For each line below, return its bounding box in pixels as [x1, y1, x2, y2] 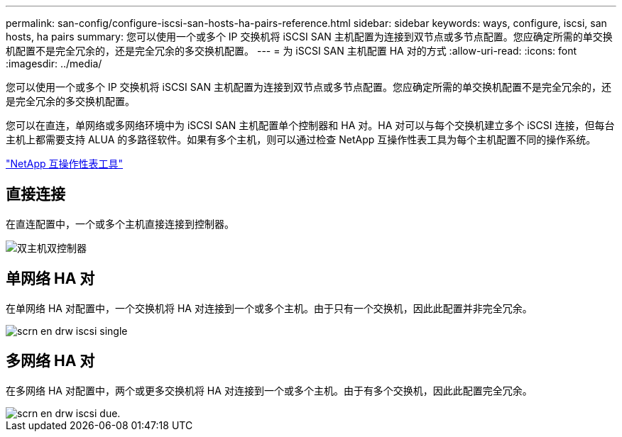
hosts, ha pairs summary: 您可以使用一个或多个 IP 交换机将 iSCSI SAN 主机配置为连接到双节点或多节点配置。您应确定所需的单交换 [6, 31, 613, 43]
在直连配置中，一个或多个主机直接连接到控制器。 [6, 217, 234, 230]
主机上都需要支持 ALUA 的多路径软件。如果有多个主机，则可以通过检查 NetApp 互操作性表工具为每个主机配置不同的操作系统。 [6, 133, 596, 145]
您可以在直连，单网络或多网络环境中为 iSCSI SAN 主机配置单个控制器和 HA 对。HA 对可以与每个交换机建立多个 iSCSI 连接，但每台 [6, 119, 615, 131]
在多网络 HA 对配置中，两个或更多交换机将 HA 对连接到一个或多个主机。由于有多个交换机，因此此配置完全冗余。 [6, 384, 533, 397]
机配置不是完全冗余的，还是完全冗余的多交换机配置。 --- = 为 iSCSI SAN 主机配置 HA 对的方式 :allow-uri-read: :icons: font [6, 45, 577, 57]
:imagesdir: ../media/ [6, 57, 102, 70]
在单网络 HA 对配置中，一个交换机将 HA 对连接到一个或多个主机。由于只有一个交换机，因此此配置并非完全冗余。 [6, 302, 533, 314]
